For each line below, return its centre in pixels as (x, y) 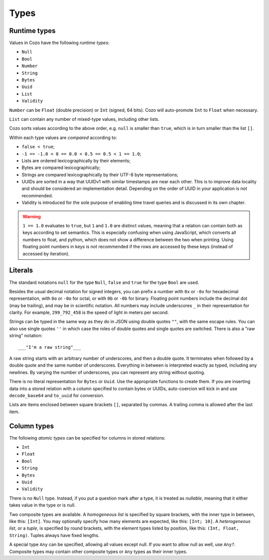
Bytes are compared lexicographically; (61, 168)
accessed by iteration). (46, 254)
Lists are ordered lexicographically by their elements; (76, 160)
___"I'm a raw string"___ (50, 347)
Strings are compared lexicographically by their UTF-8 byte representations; (100, 174)
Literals (21, 271)
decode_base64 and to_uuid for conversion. (57, 395)
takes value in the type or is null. (42, 505)
